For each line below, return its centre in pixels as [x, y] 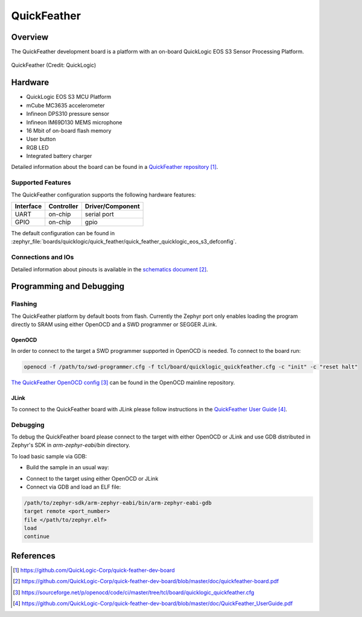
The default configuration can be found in [63, 233]
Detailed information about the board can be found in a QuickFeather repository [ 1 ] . [115, 167]
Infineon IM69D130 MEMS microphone [75, 122]
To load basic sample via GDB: [49, 456]
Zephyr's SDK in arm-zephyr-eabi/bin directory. [71, 445]
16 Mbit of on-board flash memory [69, 130]
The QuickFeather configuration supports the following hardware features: [103, 195]
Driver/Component [112, 206]
